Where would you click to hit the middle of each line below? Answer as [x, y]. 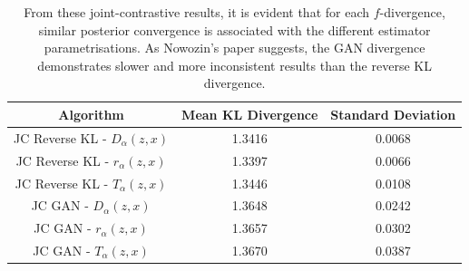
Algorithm [91, 114]
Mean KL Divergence [250, 114]
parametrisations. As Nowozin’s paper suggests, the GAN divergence [234, 48]
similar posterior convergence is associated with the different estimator [234, 29]
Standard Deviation [393, 114]
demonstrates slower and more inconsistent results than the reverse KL [234, 65]
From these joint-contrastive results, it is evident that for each [197, 12]
